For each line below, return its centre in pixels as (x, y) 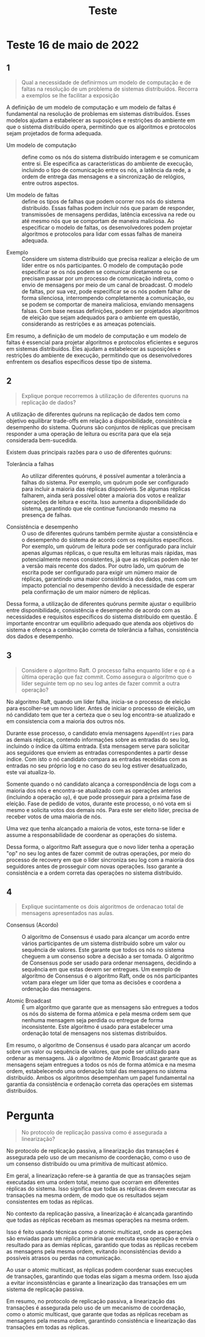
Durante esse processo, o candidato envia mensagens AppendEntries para (100, 733)
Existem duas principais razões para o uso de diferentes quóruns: (89, 452)
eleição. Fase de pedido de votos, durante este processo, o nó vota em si (99, 804)
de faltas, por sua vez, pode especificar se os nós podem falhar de (106, 291)
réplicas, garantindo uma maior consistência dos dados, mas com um (109, 579)
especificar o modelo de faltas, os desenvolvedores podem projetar (107, 228)
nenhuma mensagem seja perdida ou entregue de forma (93, 1020)
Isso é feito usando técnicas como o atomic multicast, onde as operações (99, 1232)
